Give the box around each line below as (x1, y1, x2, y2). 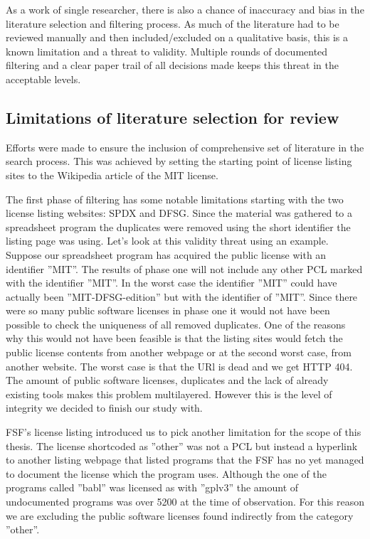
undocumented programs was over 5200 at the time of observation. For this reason (6, 494, 365, 509)
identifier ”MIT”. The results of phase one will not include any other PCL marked (6, 261, 363, 276)
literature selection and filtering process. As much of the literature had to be (6, 16, 339, 31)
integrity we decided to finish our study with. (6, 400, 203, 415)
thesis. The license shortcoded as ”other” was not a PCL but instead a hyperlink (6, 438, 358, 453)
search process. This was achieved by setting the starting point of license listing (6, 154, 352, 169)
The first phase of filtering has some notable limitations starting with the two (6, 191, 344, 206)
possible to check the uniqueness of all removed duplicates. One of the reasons (6, 316, 346, 331)
